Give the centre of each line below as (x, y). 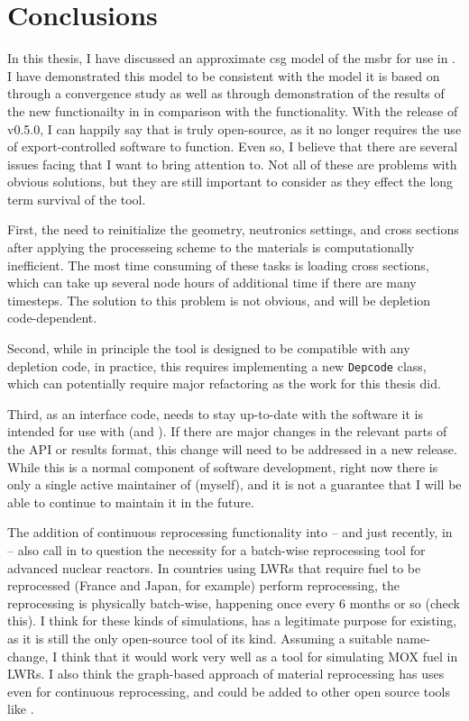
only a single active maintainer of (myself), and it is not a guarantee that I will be (234, 484)
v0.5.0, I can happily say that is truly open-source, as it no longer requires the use (234, 128)
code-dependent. (52, 318)
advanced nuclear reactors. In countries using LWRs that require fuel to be (214, 567)
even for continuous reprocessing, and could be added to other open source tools (229, 691)
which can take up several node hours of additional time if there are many (212, 283)
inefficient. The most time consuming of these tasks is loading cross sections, (218, 265)
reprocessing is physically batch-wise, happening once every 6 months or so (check (234, 602)
